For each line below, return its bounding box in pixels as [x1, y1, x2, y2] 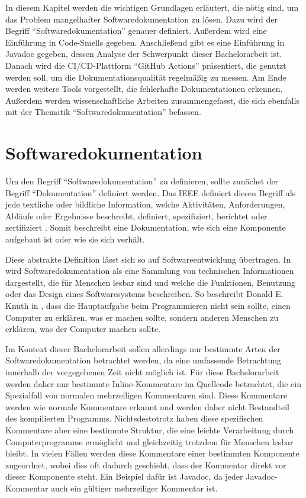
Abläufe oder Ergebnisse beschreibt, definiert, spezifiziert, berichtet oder [5, 209, 268, 222]
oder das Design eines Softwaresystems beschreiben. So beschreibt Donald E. [5, 288, 284, 300]
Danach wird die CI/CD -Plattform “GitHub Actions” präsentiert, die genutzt [5, 59, 286, 71]
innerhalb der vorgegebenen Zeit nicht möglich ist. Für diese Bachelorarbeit [5, 365, 279, 378]
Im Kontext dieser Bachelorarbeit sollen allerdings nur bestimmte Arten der [5, 342, 281, 355]
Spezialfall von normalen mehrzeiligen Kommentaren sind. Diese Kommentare [5, 389, 288, 401]
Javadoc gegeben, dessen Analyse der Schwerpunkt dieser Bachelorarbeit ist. [5, 47, 282, 60]
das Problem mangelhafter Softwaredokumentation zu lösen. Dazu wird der [5, 12, 278, 25]
